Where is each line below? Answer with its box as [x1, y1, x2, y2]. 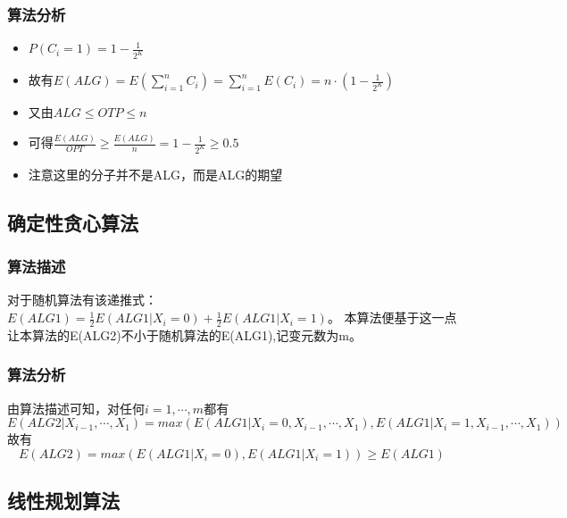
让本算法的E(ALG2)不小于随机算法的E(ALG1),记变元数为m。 [7, 325, 362, 344]
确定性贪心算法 [7, 208, 138, 236]
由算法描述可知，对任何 [7, 398, 145, 417]
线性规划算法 [7, 487, 120, 514]
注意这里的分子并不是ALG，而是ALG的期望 [28, 164, 283, 183]
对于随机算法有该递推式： [7, 290, 157, 309]
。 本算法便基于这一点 [327, 308, 457, 327]
